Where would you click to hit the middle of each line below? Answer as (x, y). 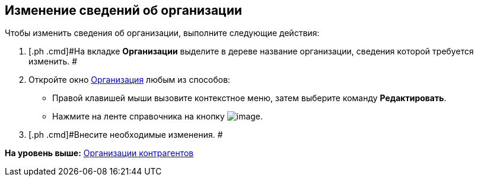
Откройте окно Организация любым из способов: (130, 80)
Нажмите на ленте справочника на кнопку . (158, 117)
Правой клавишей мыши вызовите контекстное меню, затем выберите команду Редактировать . (249, 98)
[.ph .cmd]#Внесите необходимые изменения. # (126, 135)
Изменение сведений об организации (124, 10)
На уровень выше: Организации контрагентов (99, 153)
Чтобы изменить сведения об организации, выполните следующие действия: (162, 33)
